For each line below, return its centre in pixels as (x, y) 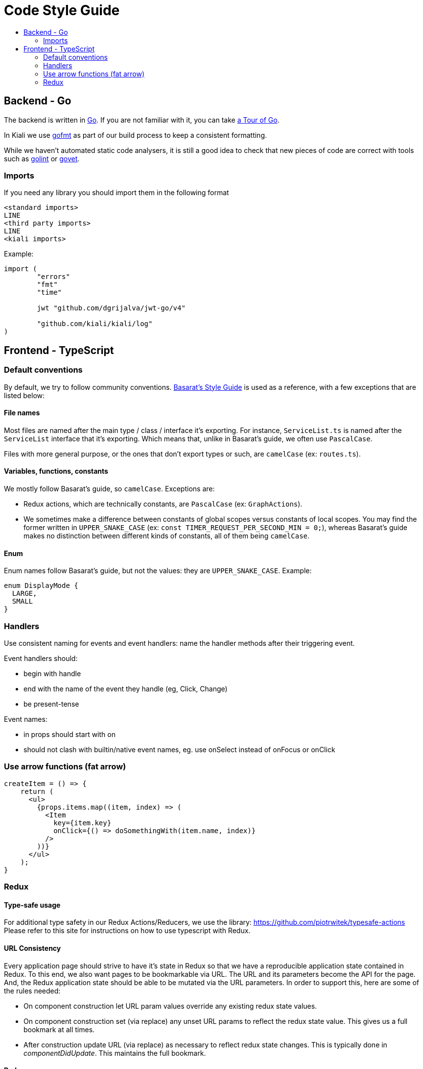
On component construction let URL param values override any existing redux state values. (170, 1006)
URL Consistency (33, 948)
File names (22, 413)
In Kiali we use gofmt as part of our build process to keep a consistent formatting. (136, 135)
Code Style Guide (62, 10)
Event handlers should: (41, 658)
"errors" (53, 277)
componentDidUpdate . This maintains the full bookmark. (115, 1053)
